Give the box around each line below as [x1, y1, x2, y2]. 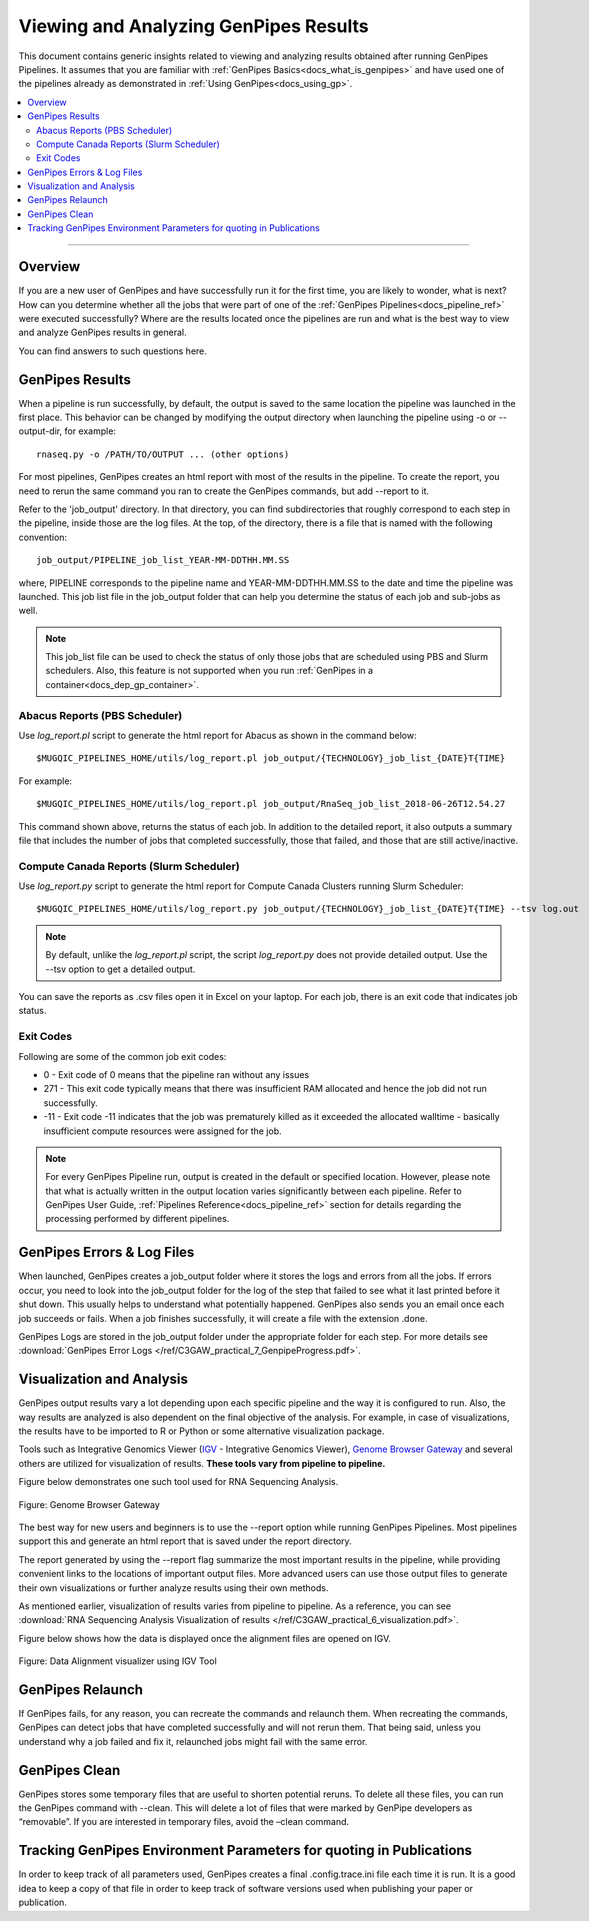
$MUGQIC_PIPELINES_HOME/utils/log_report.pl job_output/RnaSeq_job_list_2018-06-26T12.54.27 [36, 798, 506, 810]
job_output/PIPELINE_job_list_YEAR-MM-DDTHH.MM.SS [36, 555, 290, 566]
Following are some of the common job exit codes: [18, 1050, 227, 1062]
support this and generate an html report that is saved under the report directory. [18, 1535, 352, 1547]
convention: [18, 531, 68, 543]
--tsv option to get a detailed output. [45, 963, 196, 975]
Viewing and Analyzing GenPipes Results [18, 15, 369, 37]
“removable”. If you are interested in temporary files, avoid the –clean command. [18, 1816, 350, 1828]
